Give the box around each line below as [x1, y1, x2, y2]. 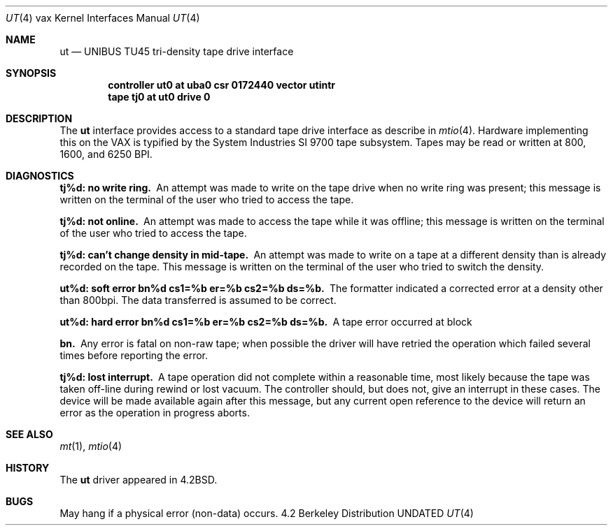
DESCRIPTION [6, 112, 73, 124]
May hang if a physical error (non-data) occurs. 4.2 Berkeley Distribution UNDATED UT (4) [59, 507, 474, 519]
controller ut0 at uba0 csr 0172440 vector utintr [108, 79, 335, 91]
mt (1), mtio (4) [59, 440, 122, 452]
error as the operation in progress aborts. [59, 407, 250, 419]
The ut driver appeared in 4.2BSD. [59, 474, 218, 486]
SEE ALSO [6, 428, 53, 440]
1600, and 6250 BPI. [59, 148, 153, 160]
